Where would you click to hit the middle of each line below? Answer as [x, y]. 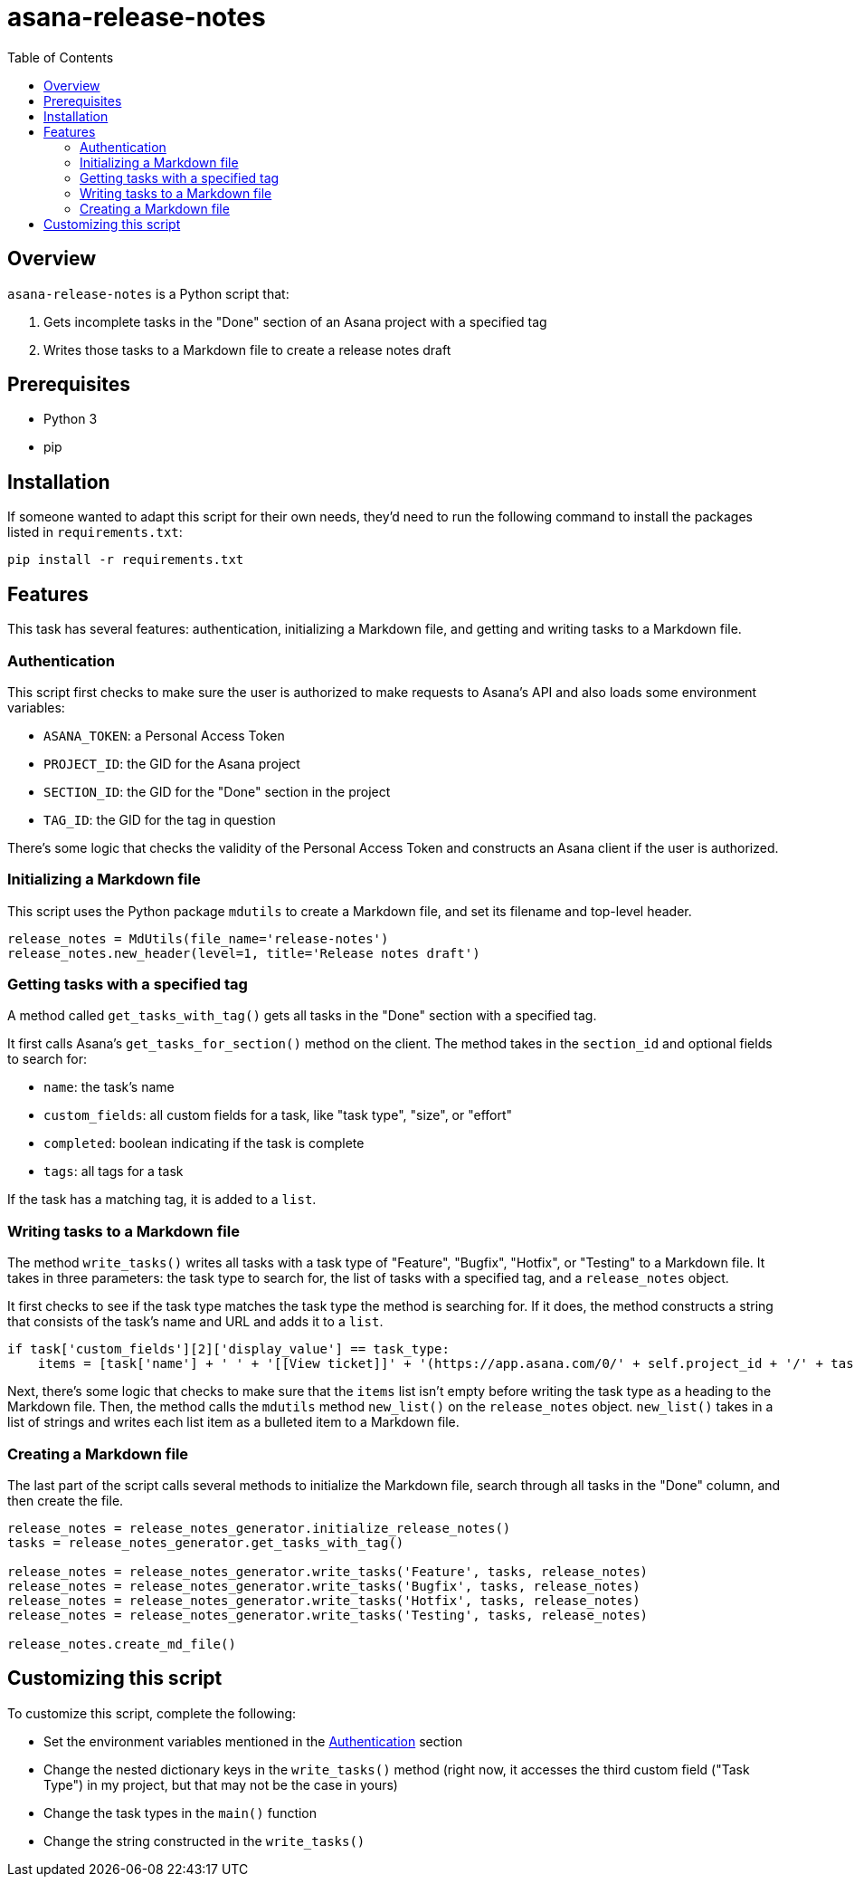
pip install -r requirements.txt [126, 560]
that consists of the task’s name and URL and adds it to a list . [195, 1322]
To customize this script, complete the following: [152, 1713]
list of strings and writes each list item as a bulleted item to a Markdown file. [233, 1422]
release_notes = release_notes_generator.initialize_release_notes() [259, 1528]
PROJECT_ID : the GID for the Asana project [172, 763]
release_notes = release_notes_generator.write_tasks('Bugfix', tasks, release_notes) [324, 1586]
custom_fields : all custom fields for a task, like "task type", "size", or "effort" [278, 1115]
